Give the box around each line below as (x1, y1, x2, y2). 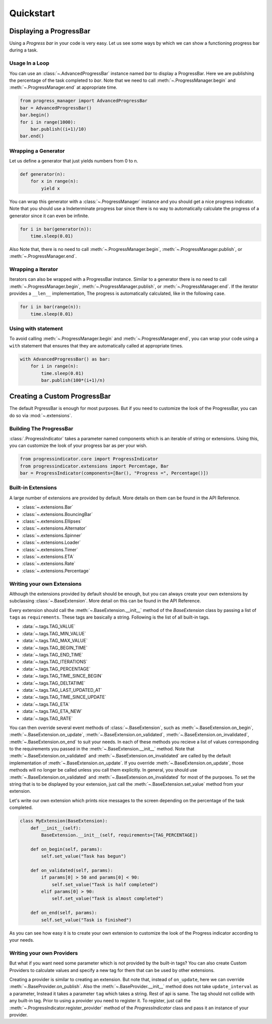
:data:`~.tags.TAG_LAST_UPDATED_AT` (22, 687, 103, 693)
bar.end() (20, 133, 44, 139)
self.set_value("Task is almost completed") (51, 896, 164, 901)
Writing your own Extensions (9, 580, 82, 587)
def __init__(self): (30, 825, 82, 831)
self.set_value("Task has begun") (41, 853, 126, 859)
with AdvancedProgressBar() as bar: (20, 356, 111, 362)
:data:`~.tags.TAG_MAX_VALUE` (22, 638, 88, 644)
